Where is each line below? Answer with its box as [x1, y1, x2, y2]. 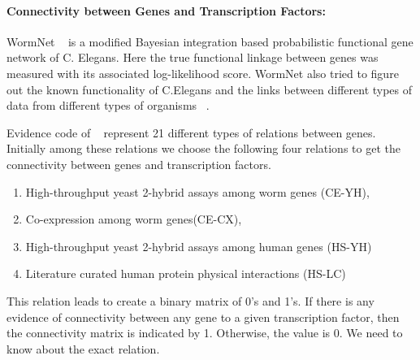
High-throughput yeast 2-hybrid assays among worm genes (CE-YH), [25, 183, 370, 200]
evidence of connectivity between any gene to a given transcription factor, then [6, 308, 400, 325]
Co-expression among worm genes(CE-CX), [25, 210, 242, 228]
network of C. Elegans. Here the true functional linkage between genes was [6, 49, 379, 66]
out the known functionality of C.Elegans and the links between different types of [6, 80, 413, 98]
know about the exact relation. [6, 340, 160, 357]
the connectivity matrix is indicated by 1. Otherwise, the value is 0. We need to [6, 324, 403, 341]
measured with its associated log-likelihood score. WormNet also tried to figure [6, 64, 399, 81]
